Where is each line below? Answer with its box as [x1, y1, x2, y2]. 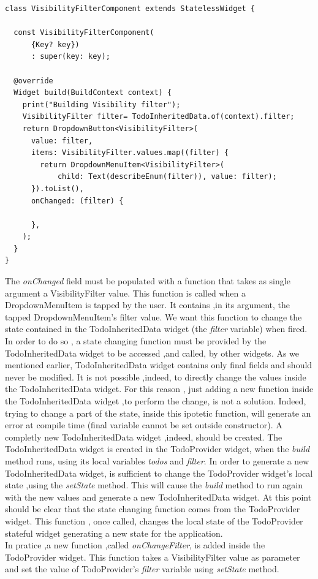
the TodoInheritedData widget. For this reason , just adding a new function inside [5, 382, 314, 395]
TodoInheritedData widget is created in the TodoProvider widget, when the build [5, 442, 310, 455]
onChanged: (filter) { [31, 196, 124, 205]
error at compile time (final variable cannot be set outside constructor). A [5, 418, 282, 431]
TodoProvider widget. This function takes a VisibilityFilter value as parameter [5, 550, 300, 563]
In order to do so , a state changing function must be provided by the [5, 335, 267, 347]
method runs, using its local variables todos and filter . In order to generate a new [5, 454, 309, 467]
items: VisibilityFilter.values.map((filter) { [31, 148, 229, 157]
